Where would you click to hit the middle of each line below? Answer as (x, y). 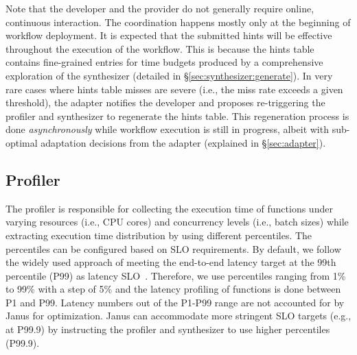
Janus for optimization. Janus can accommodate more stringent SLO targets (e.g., (178, 316)
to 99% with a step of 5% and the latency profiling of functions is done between (173, 289)
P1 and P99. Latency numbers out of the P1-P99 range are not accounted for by (175, 302)
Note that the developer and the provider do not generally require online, (160, 8)
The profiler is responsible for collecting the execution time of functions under (169, 208)
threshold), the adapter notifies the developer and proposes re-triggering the (165, 102)
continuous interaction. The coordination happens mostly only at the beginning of (178, 22)
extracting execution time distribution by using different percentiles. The (159, 235)
